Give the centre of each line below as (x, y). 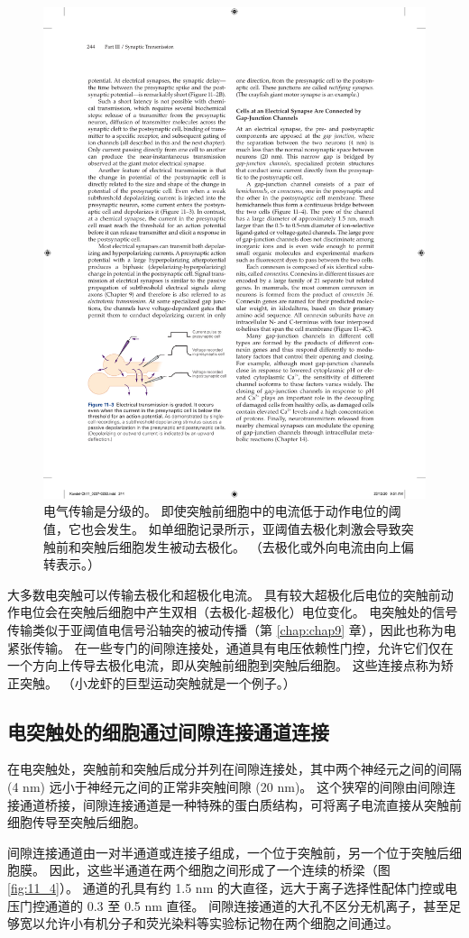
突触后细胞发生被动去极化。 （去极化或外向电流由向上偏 (247, 546)
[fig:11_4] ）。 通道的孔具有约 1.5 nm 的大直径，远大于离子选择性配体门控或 (226, 888)
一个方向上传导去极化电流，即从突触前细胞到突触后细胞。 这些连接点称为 (224, 665)
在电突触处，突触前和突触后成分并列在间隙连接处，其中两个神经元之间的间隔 (234, 769)
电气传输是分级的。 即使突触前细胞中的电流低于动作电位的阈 (222, 511)
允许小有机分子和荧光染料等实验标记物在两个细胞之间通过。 (221, 923)
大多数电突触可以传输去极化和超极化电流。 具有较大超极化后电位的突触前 (224, 594)
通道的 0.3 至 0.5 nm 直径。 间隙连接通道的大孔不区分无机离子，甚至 (247, 905)
